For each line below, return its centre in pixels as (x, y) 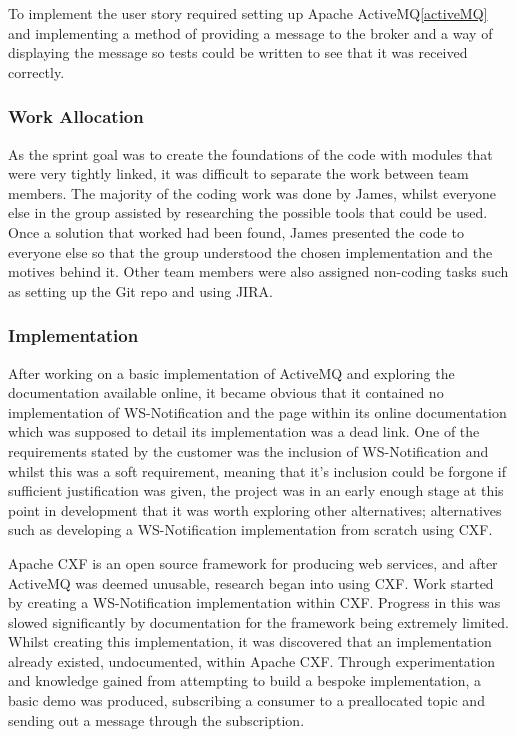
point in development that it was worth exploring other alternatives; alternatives (255, 509)
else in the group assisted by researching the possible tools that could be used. (248, 212)
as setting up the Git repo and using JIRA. (140, 290)
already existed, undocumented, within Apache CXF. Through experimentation (251, 660)
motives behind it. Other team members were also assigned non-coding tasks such (258, 271)
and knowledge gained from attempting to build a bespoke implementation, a (245, 680)
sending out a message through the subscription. (156, 719)
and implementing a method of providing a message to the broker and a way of (250, 32)
